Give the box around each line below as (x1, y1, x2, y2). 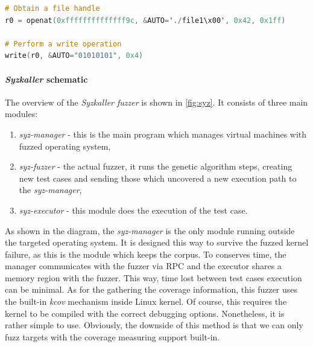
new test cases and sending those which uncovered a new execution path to (19, 171, 297, 184)
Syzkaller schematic (5, 72, 88, 85)
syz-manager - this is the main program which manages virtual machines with (19, 127, 307, 140)
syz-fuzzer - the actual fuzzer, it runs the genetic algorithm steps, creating (19, 160, 292, 173)
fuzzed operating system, (19, 139, 111, 152)
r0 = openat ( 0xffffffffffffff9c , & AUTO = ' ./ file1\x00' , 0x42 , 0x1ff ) (5, 16, 286, 25)
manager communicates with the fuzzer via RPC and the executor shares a (5, 259, 282, 272)
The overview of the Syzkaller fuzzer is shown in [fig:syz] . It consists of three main (5, 95, 308, 108)
